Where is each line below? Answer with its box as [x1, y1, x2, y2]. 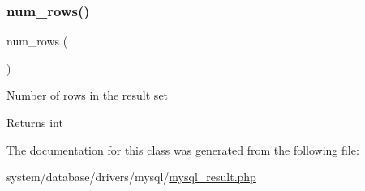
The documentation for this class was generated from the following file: [6, 141, 359, 158]
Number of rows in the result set [6, 87, 169, 104]
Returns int [6, 114, 63, 130]
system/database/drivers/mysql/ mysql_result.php [6, 168, 256, 185]
